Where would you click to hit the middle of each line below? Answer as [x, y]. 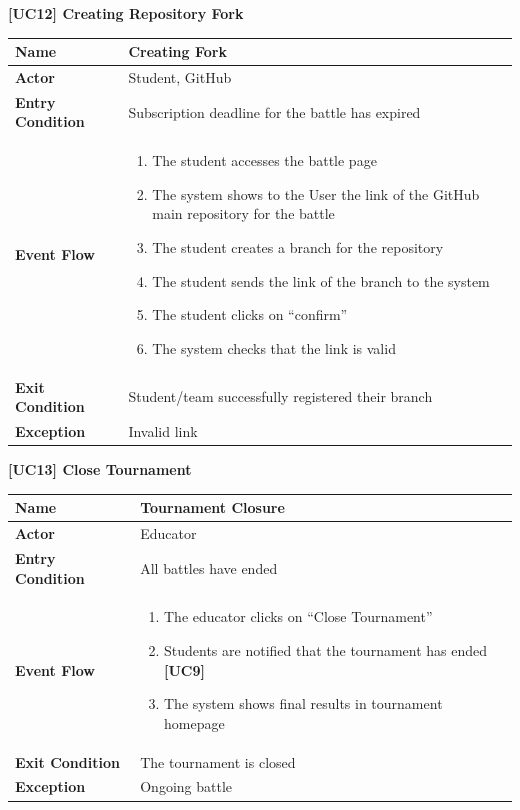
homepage [194, 722]
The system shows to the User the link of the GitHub [316, 193]
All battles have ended [209, 567]
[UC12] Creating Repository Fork [126, 13]
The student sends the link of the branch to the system [321, 280]
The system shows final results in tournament [303, 703]
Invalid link [163, 431]
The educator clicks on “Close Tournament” [298, 616]
